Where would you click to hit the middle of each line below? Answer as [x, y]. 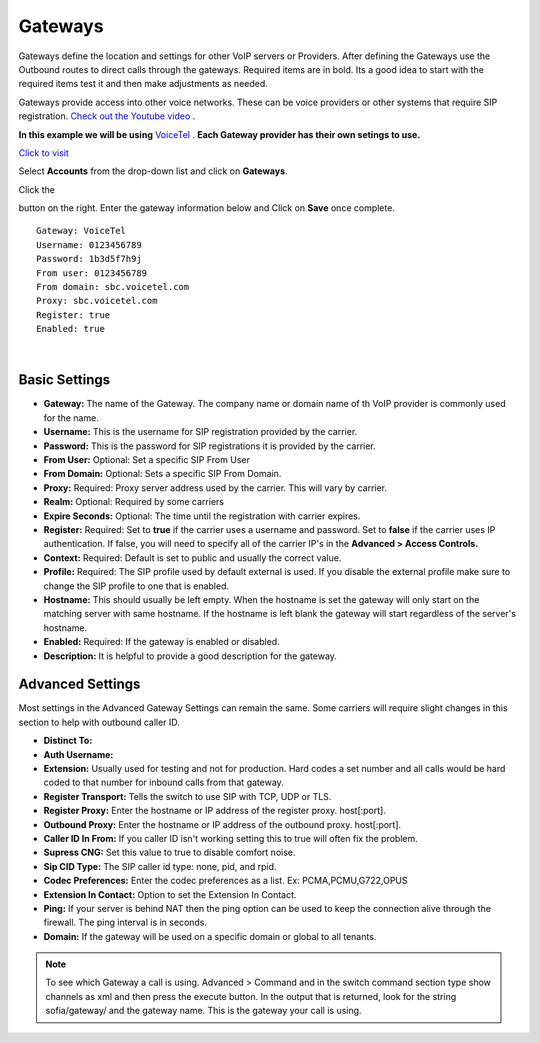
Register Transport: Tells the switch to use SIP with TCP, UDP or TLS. [187, 796]
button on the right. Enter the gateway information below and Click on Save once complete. [206, 208]
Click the [36, 189]
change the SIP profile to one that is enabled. [136, 586]
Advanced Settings [79, 684]
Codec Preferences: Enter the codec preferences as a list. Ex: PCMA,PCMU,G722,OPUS [226, 881]
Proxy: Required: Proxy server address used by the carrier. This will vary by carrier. [215, 487]
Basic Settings [64, 380]
